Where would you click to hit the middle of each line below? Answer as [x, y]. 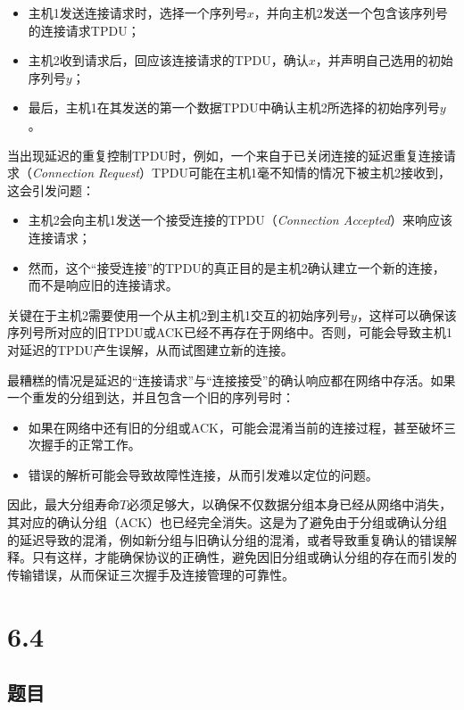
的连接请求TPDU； [84, 30]
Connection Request [86, 173]
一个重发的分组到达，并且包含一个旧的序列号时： [151, 397]
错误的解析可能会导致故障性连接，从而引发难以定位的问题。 [203, 474]
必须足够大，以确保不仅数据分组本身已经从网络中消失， [290, 504]
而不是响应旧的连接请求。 [103, 285]
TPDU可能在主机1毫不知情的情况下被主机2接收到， [301, 173]
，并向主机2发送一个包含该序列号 [351, 12]
